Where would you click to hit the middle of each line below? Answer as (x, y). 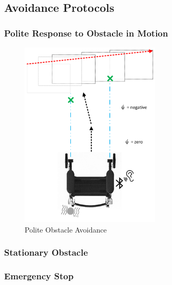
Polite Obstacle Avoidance (66, 229)
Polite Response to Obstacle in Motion (86, 33)
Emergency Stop (39, 276)
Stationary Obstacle (46, 252)
